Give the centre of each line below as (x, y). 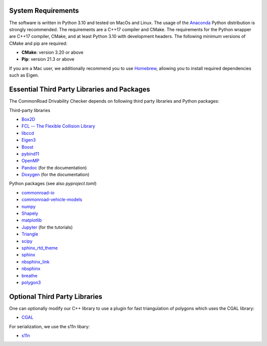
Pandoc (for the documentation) (54, 167)
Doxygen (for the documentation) (56, 175)
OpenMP (30, 161)
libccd (28, 133)
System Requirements (44, 11)
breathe (29, 275)
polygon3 (31, 282)
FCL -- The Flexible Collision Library (58, 126)
